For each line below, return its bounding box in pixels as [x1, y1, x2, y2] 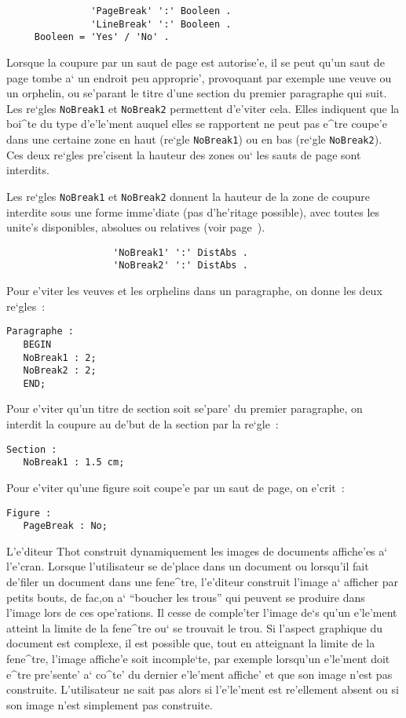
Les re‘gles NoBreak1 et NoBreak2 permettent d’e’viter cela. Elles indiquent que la [6, 100, 400, 116]
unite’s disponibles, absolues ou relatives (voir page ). [6, 219, 265, 235]
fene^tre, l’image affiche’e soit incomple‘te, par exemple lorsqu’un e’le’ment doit [6, 651, 390, 667]
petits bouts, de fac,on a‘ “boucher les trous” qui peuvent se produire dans [6, 589, 365, 605]
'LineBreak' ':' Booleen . [90, 18, 232, 30]
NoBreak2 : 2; [23, 365, 97, 377]
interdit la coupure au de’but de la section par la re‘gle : [6, 416, 279, 432]
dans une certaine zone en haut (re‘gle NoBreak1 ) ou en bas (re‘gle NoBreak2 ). [6, 131, 382, 147]
